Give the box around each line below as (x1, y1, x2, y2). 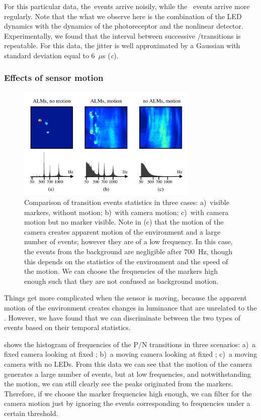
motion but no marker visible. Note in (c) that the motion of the (24, 217, 224, 227)
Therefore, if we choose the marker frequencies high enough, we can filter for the (4, 388, 252, 398)
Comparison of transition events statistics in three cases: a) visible (24, 197, 229, 207)
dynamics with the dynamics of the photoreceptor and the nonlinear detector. (4, 21, 243, 31)
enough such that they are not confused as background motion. (24, 275, 219, 286)
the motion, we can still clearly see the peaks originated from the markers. (4, 378, 233, 389)
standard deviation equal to (4, 50, 89, 60)
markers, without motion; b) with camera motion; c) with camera (24, 206, 229, 217)
